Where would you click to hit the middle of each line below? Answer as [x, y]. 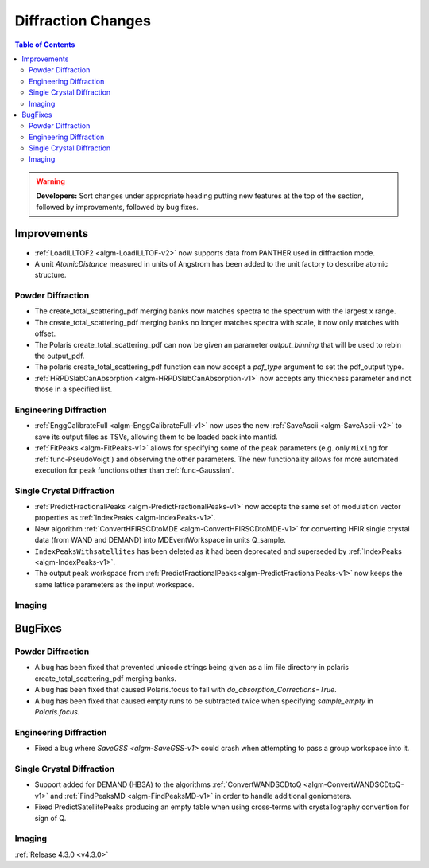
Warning [50, 181]
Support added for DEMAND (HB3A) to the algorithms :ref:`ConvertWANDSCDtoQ [168, 784]
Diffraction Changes [83, 21]
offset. [45, 333]
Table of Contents [45, 45]
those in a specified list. [73, 389]
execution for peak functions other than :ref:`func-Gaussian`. [134, 470]
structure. [50, 275]
